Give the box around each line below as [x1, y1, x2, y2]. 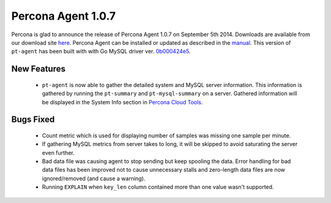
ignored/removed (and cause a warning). [42, 175, 146, 182]
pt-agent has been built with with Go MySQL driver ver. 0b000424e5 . [11, 48, 191, 55]
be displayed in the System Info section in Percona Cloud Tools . [42, 98, 204, 105]
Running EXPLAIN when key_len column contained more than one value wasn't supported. [42, 183, 274, 191]
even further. [42, 149, 75, 156]
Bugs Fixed [11, 114, 55, 125]
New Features [11, 64, 66, 74]
